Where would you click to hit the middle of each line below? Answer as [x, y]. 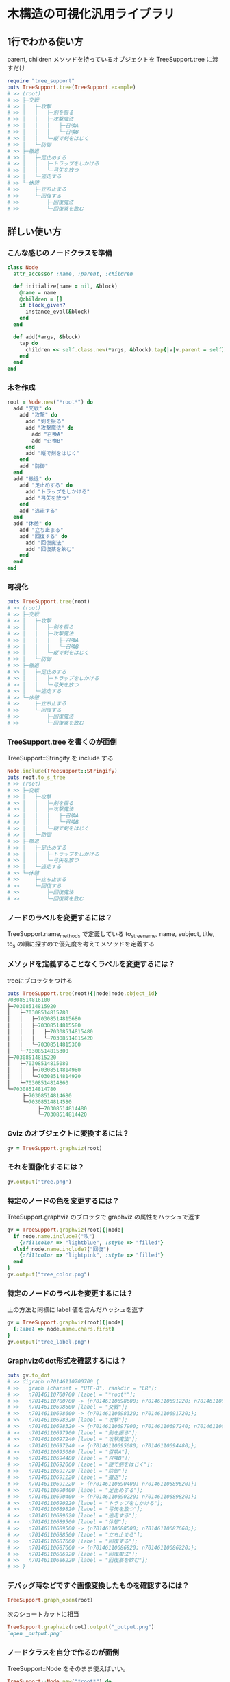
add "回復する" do [43, 536]
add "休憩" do [32, 524]
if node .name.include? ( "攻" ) [54, 1236]
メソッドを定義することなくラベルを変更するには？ [91, 964]
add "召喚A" [48, 434]
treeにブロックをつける [40, 980]
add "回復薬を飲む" [50, 549]
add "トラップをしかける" [57, 491]
